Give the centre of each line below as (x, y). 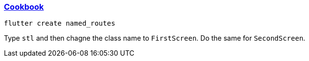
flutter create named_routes (60, 23)
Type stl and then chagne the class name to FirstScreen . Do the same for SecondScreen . (155, 38)
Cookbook (24, 7)
